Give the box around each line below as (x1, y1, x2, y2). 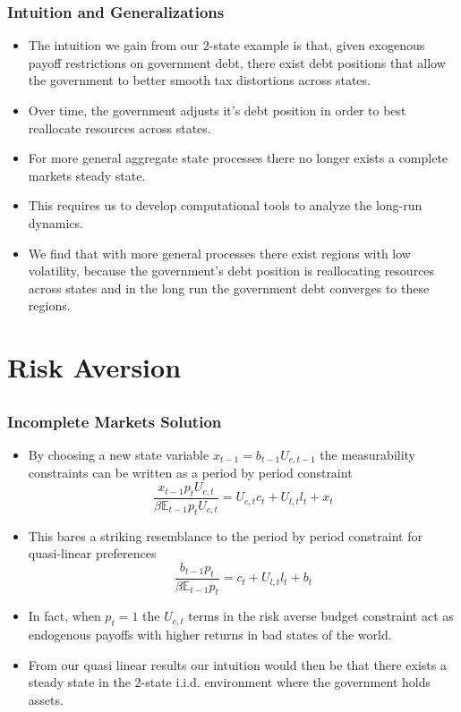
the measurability (320, 445, 416, 463)
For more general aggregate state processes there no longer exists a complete (28, 148, 448, 167)
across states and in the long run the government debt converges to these (28, 278, 430, 297)
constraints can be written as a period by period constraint (28, 463, 353, 482)
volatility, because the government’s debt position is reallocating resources (28, 261, 435, 280)
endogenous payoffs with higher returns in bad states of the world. (28, 625, 392, 644)
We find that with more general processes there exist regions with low (28, 243, 411, 262)
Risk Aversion (7, 349, 182, 386)
